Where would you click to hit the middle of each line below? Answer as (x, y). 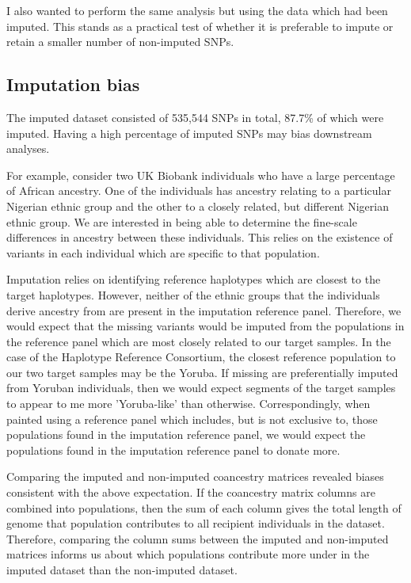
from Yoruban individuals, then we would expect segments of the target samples (201, 388)
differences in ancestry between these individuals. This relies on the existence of (200, 237)
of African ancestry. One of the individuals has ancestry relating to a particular (199, 191)
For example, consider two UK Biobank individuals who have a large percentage (201, 175)
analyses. (28, 149)
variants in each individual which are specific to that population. (163, 252)
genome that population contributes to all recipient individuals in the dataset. (196, 523)
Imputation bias (73, 84)
